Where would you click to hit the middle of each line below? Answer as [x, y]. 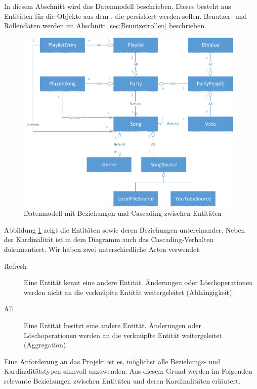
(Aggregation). [46, 345]
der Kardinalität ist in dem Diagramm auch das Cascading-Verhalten [109, 239]
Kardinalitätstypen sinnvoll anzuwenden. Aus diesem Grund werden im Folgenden [128, 371]
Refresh [15, 266]
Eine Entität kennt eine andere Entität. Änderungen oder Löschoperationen [138, 282]
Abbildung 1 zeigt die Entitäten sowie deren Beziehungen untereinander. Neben [125, 229]
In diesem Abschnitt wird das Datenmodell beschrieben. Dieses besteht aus [118, 6]
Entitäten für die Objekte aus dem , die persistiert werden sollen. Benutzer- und [126, 16]
